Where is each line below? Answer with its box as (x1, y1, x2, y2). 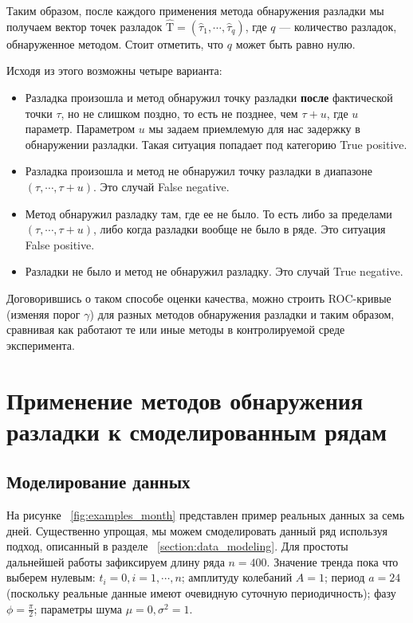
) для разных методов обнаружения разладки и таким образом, (89, 305, 395, 322)
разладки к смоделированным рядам (6, 414, 387, 447)
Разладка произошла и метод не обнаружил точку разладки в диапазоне (25, 163, 373, 179)
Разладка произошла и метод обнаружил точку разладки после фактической (25, 89, 393, 105)
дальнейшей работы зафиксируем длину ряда (6, 553, 225, 570)
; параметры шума (33, 600, 123, 617)
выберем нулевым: (6, 569, 96, 586)
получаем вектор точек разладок (6, 18, 163, 34)
